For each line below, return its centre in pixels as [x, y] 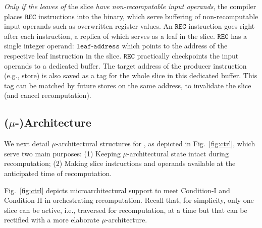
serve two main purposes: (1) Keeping [62, 153]
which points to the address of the [175, 46]
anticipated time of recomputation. [58, 173]
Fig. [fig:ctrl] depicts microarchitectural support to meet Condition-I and [117, 190]
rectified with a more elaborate [52, 220]
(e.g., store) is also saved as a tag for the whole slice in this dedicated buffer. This [131, 75]
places [13, 16]
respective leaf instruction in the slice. [63, 55]
